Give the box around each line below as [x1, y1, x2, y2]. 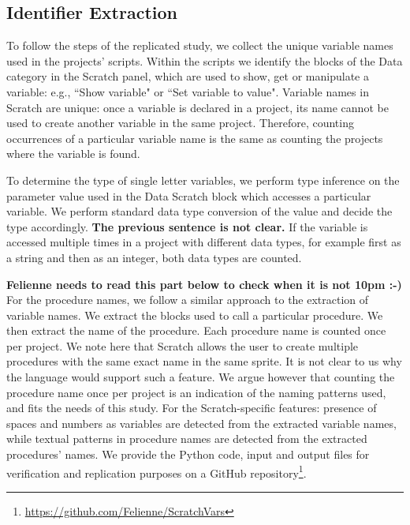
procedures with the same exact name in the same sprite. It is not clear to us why [6, 353, 402, 369]
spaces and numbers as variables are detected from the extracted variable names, [6, 414, 397, 431]
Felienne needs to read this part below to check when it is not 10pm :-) [6, 276, 402, 292]
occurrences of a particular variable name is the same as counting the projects [6, 129, 383, 146]
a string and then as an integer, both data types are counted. [6, 249, 302, 265]
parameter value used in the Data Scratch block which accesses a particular [6, 187, 371, 204]
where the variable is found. [6, 145, 140, 162]
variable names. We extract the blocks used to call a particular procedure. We [6, 306, 383, 323]
